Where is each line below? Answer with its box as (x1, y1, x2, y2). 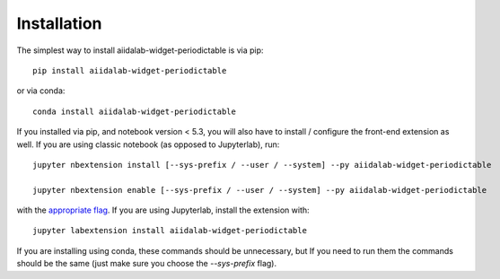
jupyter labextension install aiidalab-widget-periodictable (32, 225, 307, 236)
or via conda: (16, 85, 66, 96)
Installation (16, 13, 102, 33)
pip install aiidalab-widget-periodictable (32, 65, 227, 75)
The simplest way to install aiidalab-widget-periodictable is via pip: (16, 45, 264, 56)
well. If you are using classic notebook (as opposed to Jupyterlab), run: (16, 139, 280, 150)
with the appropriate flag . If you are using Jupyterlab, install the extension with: (16, 205, 310, 215)
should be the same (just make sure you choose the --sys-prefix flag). (16, 258, 277, 269)
